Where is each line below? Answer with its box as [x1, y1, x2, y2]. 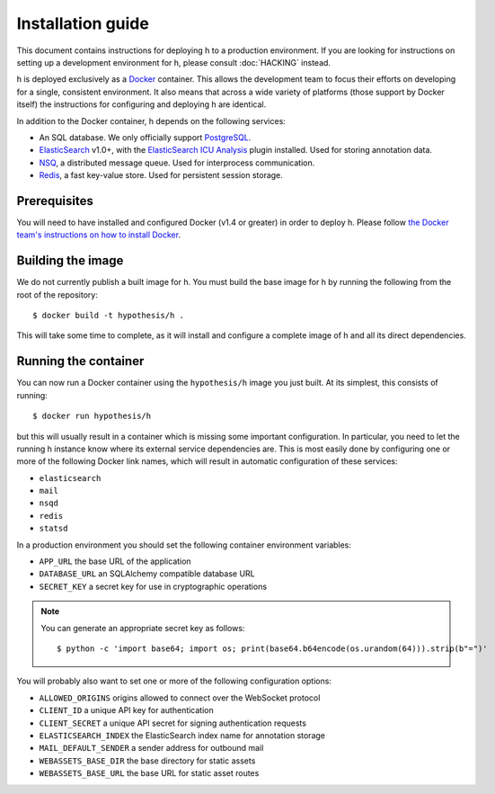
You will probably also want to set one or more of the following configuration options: [16, 675, 332, 687]
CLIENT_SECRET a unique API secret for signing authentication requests [39, 718, 307, 728]
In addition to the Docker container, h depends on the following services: [16, 115, 287, 126]
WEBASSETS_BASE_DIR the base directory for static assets [39, 755, 256, 766]
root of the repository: [16, 289, 98, 300]
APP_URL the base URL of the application [39, 556, 192, 567]
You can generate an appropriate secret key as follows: [40, 622, 245, 633]
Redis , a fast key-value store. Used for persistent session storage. [39, 170, 283, 181]
